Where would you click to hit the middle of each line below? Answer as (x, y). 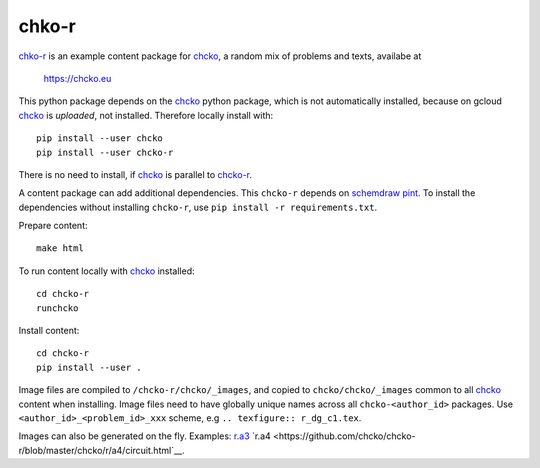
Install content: (49, 331)
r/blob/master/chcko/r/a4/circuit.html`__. (101, 450)
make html (60, 248)
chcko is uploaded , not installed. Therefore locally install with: (146, 115)
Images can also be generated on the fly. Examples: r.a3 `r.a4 (145, 436)
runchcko (57, 308)
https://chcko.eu (77, 78)
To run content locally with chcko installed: (106, 271)
